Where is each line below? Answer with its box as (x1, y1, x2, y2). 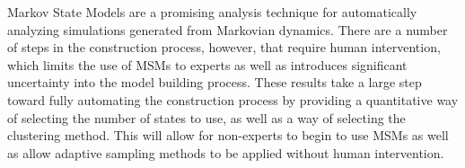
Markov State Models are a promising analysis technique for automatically (7, 3, 417, 21)
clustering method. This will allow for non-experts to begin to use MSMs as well (7, 126, 449, 145)
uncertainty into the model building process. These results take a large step (7, 73, 422, 92)
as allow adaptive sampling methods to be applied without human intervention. (7, 143, 444, 162)
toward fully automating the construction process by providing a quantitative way (7, 90, 459, 109)
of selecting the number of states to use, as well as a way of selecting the (7, 108, 406, 127)
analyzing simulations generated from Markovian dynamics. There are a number (7, 20, 448, 39)
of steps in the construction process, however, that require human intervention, (7, 38, 441, 57)
